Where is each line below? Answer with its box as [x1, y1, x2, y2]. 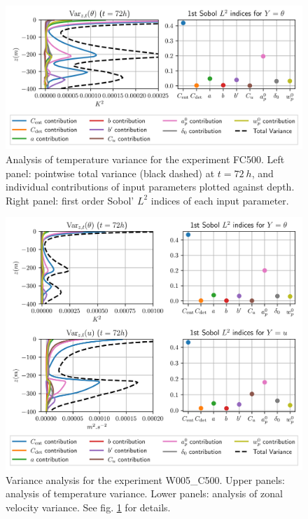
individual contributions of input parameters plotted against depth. [6, 179, 295, 194]
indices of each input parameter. [150, 193, 289, 207]
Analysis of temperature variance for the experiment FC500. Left [6, 151, 285, 166]
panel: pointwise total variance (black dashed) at [6, 165, 215, 180]
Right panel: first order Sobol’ [6, 193, 134, 207]
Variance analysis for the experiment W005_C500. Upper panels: [6, 472, 286, 487]
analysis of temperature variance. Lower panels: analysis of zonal [6, 486, 283, 501]
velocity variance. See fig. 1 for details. [6, 499, 171, 514]
